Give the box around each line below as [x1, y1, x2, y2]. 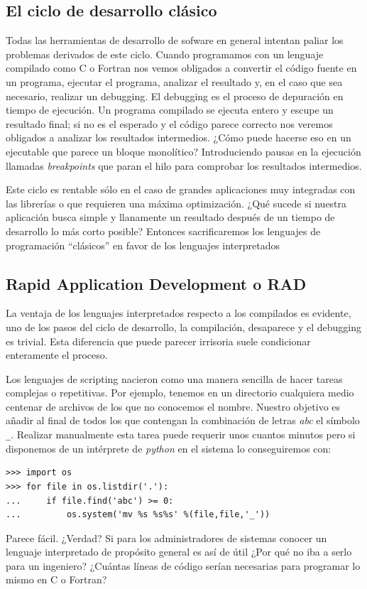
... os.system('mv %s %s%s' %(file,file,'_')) [6, 509, 270, 520]
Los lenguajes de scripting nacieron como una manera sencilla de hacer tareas [6, 371, 343, 386]
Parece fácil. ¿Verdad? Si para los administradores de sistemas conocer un [6, 530, 327, 545]
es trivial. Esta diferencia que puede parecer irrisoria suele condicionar [6, 333, 311, 348]
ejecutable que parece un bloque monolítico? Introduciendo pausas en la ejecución [6, 144, 361, 158]
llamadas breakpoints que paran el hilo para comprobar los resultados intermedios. [6, 158, 362, 173]
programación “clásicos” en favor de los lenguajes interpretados [6, 237, 280, 252]
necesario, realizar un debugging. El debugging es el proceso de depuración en [6, 88, 344, 103]
